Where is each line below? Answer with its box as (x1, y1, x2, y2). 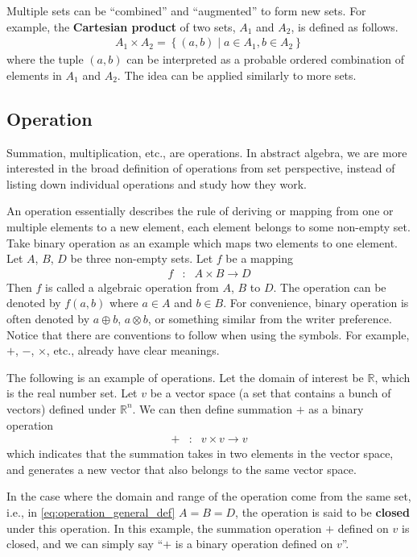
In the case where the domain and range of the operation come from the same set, (6, 488, 411, 505)
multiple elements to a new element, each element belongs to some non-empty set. (6, 218, 411, 235)
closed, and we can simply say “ (6, 535, 163, 552)
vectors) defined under (6, 400, 117, 417)
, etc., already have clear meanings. (46, 342, 220, 359)
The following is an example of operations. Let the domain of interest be (6, 368, 364, 385)
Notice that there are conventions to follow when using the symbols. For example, (6, 326, 410, 343)
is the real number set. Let (6, 384, 138, 401)
